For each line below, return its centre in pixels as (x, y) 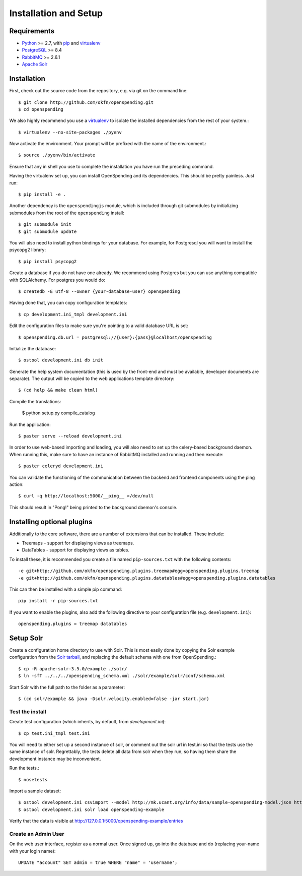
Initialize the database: (33, 348)
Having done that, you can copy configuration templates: (68, 303)
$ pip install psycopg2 (48, 261)
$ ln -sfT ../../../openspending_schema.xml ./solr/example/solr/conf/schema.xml (122, 676)
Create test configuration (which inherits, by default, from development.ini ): (88, 722)
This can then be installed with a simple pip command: (66, 589)
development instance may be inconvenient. (55, 759)
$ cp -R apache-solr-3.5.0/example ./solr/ (73, 669)
